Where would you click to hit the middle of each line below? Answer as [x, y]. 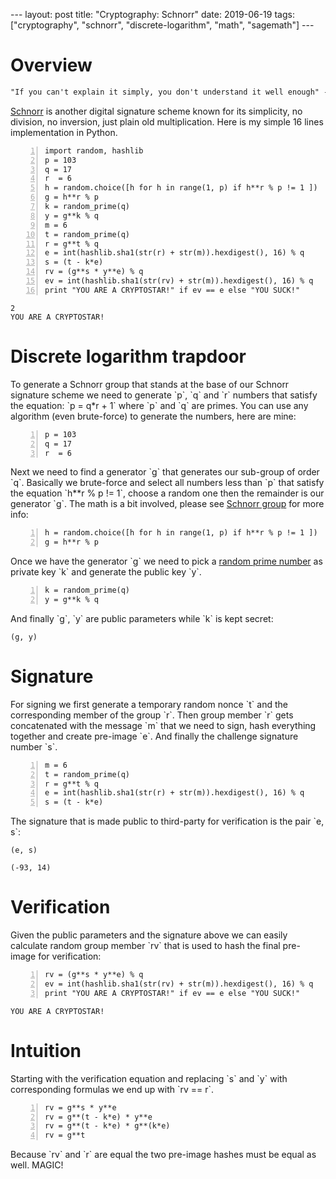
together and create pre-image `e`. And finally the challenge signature [154, 736]
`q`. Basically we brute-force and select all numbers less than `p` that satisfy [167, 483]
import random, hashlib [94, 150]
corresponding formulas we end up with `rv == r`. [112, 1089]
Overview [51, 65]
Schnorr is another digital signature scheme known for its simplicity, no [156, 111]
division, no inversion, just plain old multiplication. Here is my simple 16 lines [167, 121]
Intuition [46, 1050]
